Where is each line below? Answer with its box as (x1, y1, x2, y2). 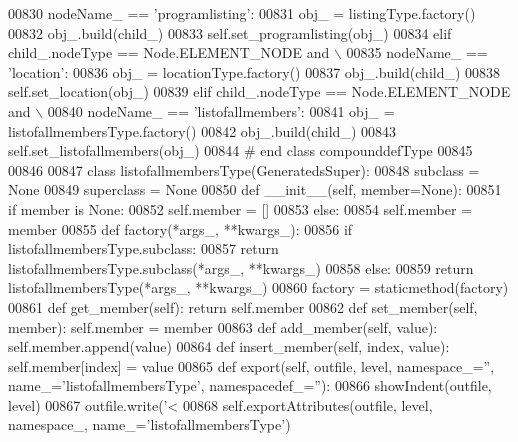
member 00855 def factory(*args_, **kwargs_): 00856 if (8, 218, 353, 239)
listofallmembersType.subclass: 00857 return (8, 238, 279, 259)
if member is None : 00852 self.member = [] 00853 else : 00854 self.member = (8, 198, 472, 219)
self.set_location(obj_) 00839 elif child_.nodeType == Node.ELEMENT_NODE (8, 81, 511, 102)
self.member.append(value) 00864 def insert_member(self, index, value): (8, 336, 450, 357)
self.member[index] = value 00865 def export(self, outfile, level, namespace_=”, (8, 355, 495, 376)
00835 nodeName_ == (346, 42, 488, 63)
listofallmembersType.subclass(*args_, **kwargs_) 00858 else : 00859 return (8, 257, 474, 278)
